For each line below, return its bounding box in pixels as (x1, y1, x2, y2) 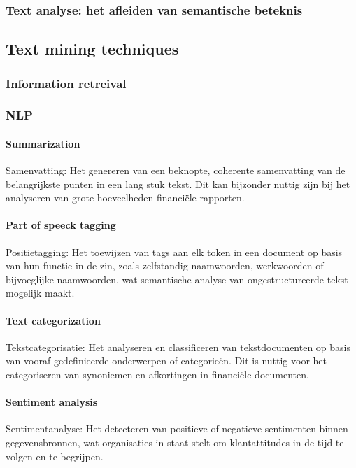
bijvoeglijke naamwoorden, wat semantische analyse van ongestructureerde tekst (6, 271, 348, 286)
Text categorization (6, 313, 101, 327)
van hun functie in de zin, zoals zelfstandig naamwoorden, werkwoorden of (6, 258, 324, 273)
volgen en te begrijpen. (6, 448, 104, 463)
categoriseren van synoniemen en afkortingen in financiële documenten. (6, 367, 309, 382)
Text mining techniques (6, 38, 179, 59)
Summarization (6, 136, 80, 150)
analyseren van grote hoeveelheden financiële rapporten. (6, 190, 245, 205)
